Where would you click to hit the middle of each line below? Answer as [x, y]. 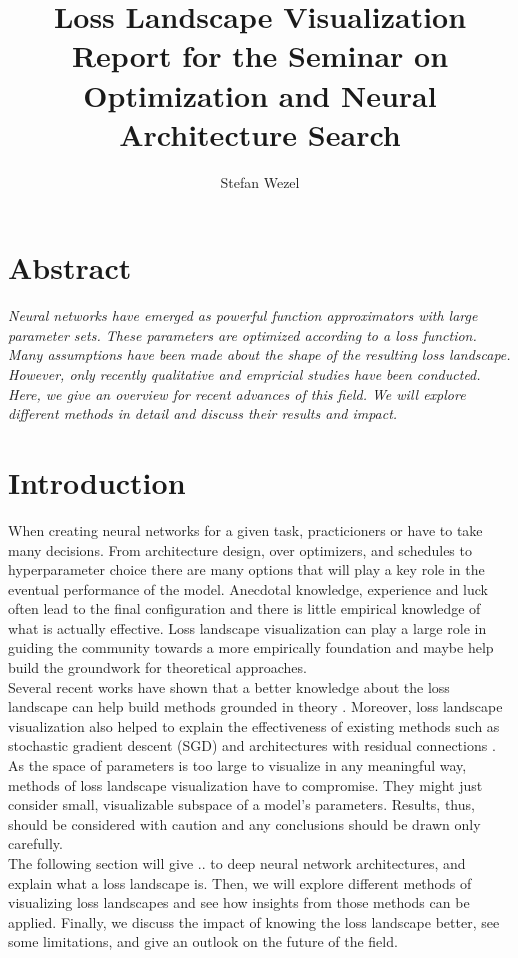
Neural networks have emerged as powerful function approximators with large [243, 315]
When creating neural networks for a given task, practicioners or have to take [245, 529]
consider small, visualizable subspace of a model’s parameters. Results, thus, [241, 804]
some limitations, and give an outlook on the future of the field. [203, 941]
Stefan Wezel [260, 181]
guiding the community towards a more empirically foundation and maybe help [251, 647]
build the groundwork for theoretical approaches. [157, 667]
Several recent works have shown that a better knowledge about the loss [229, 686]
